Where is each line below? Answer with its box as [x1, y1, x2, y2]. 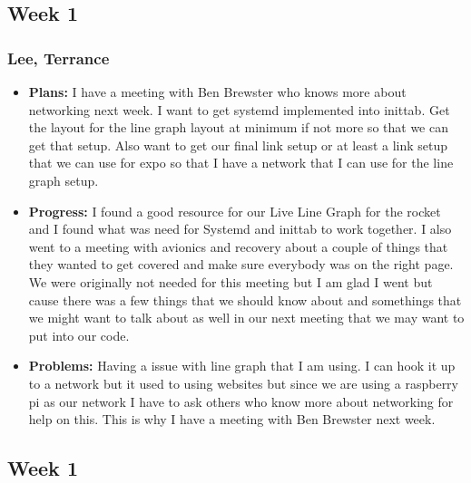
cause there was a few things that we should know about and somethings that [28, 290, 462, 309]
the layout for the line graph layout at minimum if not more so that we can [28, 118, 448, 137]
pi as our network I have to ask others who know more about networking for [28, 391, 454, 411]
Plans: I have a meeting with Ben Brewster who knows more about [28, 82, 407, 101]
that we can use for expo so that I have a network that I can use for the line [28, 153, 454, 172]
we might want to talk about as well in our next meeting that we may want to [28, 308, 465, 327]
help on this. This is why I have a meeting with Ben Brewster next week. [28, 410, 436, 429]
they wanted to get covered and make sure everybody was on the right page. [28, 255, 454, 274]
